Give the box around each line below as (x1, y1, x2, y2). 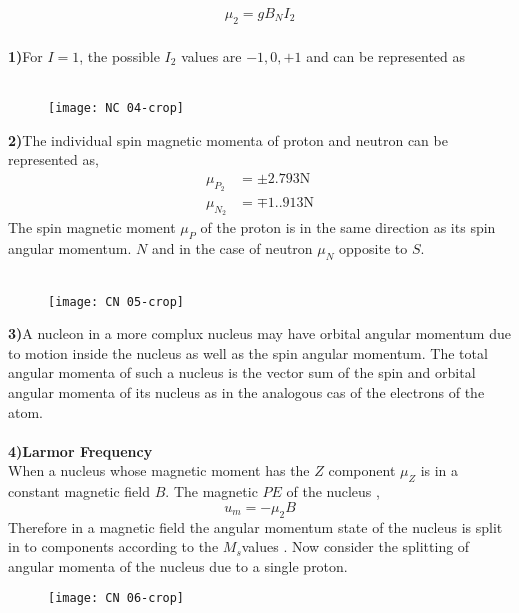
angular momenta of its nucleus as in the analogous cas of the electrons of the (8, 381, 485, 402)
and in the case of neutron (151, 238, 313, 259)
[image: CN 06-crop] (48, 591, 185, 606)
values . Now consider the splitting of (241, 536, 470, 557)
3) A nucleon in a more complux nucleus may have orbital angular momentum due (8, 323, 511, 344)
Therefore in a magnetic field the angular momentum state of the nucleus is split (8, 516, 503, 537)
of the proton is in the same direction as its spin (200, 217, 496, 238)
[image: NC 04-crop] (48, 101, 185, 116)
